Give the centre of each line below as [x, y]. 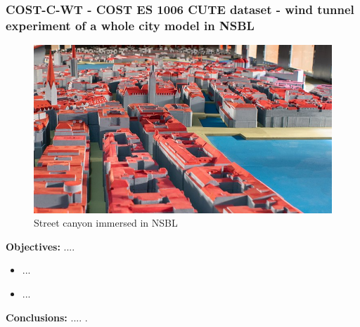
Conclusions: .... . [47, 317]
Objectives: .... [40, 246]
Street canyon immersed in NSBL [106, 223]
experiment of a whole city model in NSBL [130, 25]
